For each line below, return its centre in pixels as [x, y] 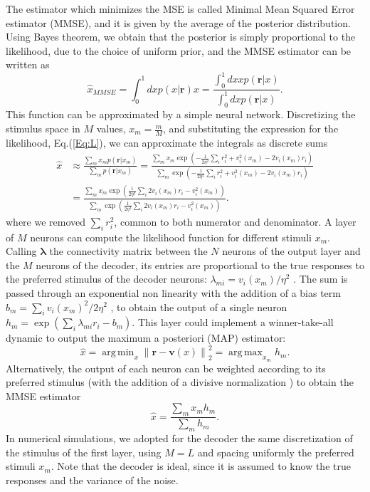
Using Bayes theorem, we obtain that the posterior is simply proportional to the [181, 37]
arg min [118, 353]
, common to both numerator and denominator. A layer [235, 221]
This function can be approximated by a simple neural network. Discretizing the [181, 114]
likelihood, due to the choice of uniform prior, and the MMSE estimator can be [179, 50]
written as [28, 64]
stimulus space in [43, 129]
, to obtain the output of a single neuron [199, 307]
